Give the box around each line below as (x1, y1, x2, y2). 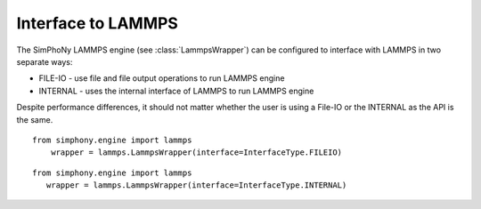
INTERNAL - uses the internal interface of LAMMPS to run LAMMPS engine (38, 85, 314, 96)
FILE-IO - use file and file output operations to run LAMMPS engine (38, 73, 285, 84)
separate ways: (16, 56, 73, 67)
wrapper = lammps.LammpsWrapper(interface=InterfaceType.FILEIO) (50, 148, 343, 157)
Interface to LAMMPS (16, 13, 178, 33)
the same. (16, 114, 53, 125)
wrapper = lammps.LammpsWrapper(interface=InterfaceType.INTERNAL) (45, 181, 347, 190)
